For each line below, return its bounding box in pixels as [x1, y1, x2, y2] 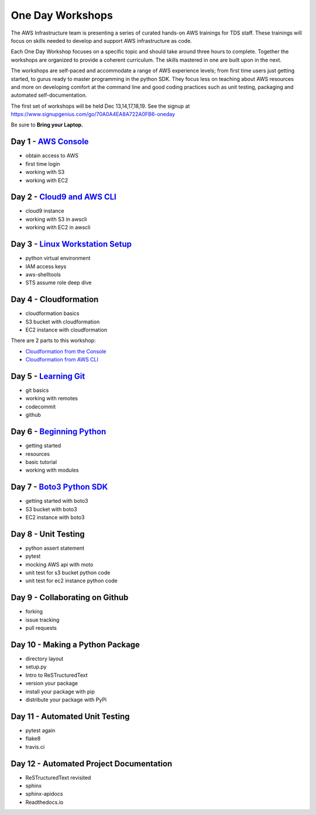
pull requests [25, 625, 57, 632]
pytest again [25, 727, 56, 734]
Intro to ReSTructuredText [25, 671, 88, 678]
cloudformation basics [25, 310, 80, 317]
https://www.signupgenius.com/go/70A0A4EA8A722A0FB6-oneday [11, 111, 176, 118]
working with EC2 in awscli [25, 224, 91, 231]
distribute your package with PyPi [25, 696, 107, 703]
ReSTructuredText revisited [25, 774, 91, 781]
